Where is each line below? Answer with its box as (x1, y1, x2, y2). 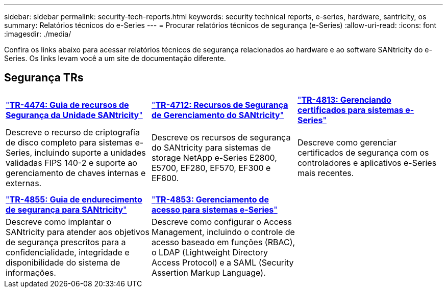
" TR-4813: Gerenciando (297, 94, 391, 105)
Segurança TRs (4, 71, 84, 84)
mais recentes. (297, 167, 354, 178)
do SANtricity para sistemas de (151, 142, 271, 153)
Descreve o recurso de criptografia (6, 127, 140, 137)
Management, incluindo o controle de (151, 226, 295, 237)
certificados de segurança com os (297, 147, 429, 158)
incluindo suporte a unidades (34, 147, 146, 158)
